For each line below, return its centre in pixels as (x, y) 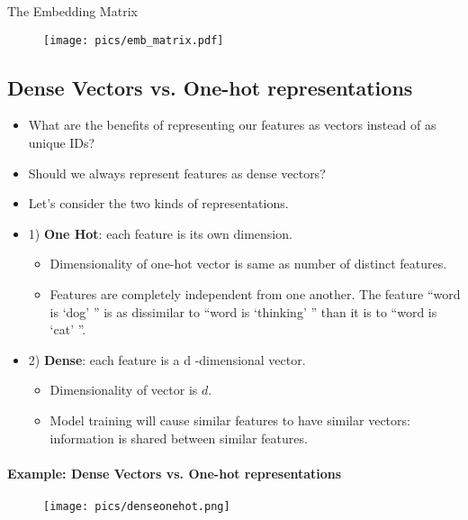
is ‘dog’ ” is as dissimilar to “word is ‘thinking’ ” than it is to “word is (243, 311)
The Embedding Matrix (72, 11)
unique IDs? (62, 143)
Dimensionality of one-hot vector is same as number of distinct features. (248, 264)
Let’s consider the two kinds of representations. (158, 203)
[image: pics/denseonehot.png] (137, 506)
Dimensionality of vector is (124, 390)
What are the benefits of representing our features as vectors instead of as (232, 125)
